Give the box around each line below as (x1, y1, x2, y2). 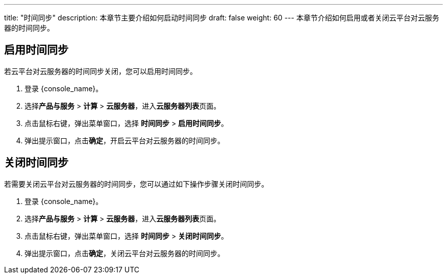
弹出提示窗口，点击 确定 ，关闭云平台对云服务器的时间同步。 (24, 248, 225, 258)
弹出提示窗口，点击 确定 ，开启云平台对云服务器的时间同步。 (24, 136, 225, 145)
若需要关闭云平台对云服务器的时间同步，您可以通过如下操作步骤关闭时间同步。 (4, 179, 268, 188)
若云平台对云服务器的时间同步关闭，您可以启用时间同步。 (4, 66, 197, 75)
